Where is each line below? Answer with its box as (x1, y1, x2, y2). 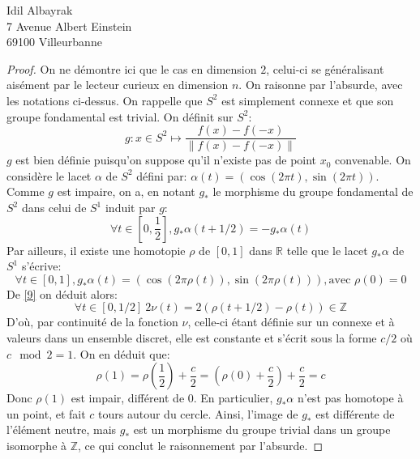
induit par (105, 199, 156, 215)
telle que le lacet (286, 241, 368, 258)
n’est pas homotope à (297, 389, 404, 406)
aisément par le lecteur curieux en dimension (6, 76, 229, 93)
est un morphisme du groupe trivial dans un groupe (133, 421, 391, 438)
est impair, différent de (71, 389, 185, 406)
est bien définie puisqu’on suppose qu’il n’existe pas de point (15, 151, 317, 168)
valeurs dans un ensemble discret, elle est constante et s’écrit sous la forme (6, 329, 377, 346)
